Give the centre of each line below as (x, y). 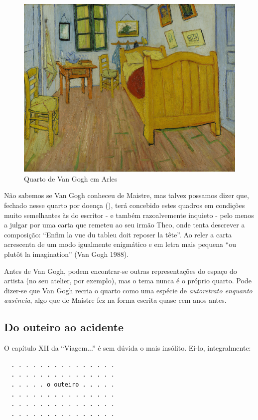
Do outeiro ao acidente (64, 327)
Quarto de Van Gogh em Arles (71, 178)
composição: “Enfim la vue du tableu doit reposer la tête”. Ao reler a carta (118, 234)
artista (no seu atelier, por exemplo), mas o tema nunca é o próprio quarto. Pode (128, 281)
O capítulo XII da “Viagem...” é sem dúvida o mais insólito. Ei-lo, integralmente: (128, 348)
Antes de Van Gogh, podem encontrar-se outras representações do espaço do (121, 271)
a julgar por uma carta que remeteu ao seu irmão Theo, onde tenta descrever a (125, 225)
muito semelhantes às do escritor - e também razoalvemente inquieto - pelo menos (129, 215)
